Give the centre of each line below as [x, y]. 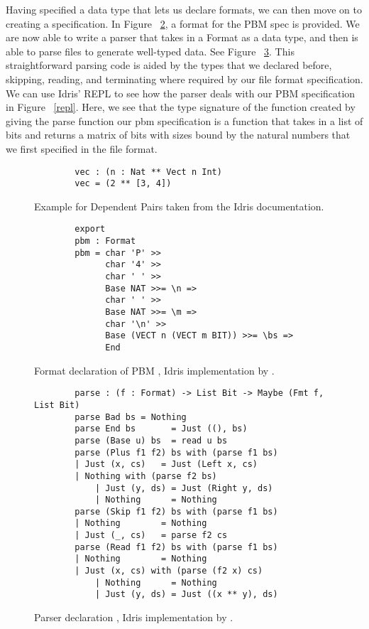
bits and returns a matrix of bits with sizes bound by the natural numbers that [178, 135]
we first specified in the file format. [82, 148]
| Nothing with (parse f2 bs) [146, 476]
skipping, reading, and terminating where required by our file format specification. [184, 79]
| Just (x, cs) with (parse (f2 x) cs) [169, 571]
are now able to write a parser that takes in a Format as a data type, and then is [182, 37]
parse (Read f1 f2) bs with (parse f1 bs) [176, 547]
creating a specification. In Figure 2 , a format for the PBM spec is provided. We [183, 23]
